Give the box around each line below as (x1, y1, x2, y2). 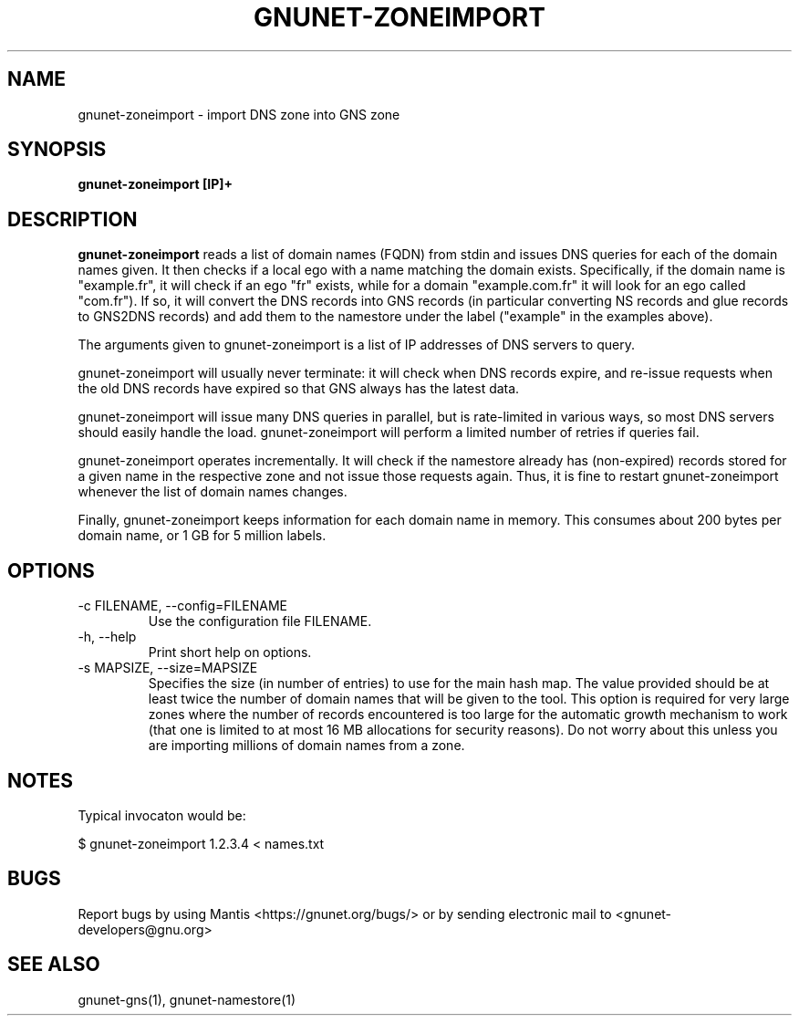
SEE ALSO (7, 953, 100, 976)
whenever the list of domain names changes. (78, 484, 348, 500)
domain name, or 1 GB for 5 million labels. (78, 527, 327, 544)
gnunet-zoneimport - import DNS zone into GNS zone (78, 106, 400, 122)
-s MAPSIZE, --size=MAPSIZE (78, 660, 258, 676)
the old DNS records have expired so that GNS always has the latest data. (78, 381, 520, 397)
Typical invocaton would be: (78, 807, 246, 823)
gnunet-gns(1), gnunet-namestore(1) (78, 991, 296, 1007)
